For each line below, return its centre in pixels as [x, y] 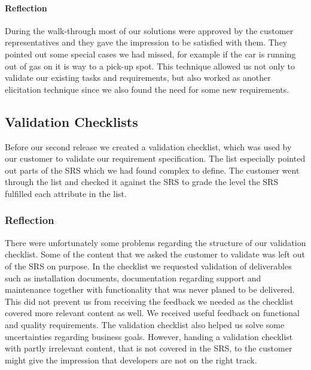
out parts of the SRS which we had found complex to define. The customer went [152, 170]
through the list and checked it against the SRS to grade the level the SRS [142, 182]
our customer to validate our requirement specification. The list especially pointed [155, 158]
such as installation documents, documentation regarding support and [133, 277]
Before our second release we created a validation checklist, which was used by [148, 146]
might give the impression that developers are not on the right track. [131, 360]
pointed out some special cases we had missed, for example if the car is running [150, 54]
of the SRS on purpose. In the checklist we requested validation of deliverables [148, 266]
